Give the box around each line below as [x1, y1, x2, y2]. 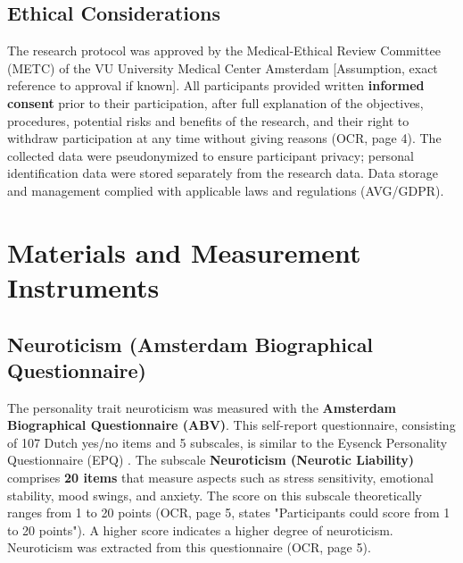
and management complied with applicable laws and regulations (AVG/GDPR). [7, 181, 444, 199]
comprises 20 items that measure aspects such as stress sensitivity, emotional [7, 468, 434, 487]
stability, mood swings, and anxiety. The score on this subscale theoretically [7, 485, 422, 504]
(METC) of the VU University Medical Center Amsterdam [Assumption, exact [7, 58, 438, 77]
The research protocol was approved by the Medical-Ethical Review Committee [7, 41, 441, 60]
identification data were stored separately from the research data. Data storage [7, 164, 438, 182]
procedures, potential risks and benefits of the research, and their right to [7, 111, 409, 130]
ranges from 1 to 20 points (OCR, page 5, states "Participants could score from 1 [7, 503, 451, 522]
